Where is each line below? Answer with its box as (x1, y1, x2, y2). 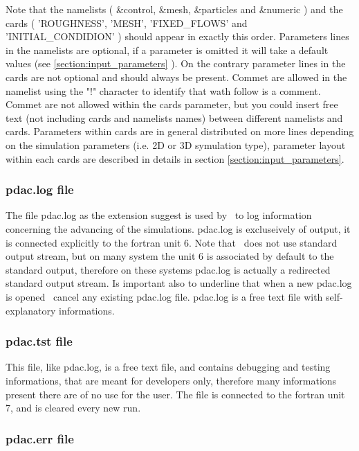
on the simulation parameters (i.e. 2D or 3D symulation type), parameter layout (6, 137, 346, 152)
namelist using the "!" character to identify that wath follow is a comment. (6, 83, 321, 98)
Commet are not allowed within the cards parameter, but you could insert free (6, 97, 338, 112)
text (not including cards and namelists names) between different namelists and (6, 110, 343, 125)
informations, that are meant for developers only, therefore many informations (6, 373, 337, 387)
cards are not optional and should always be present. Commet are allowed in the (6, 69, 347, 84)
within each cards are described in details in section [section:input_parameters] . (6, 151, 344, 166)
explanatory (6, 303, 56, 317)
